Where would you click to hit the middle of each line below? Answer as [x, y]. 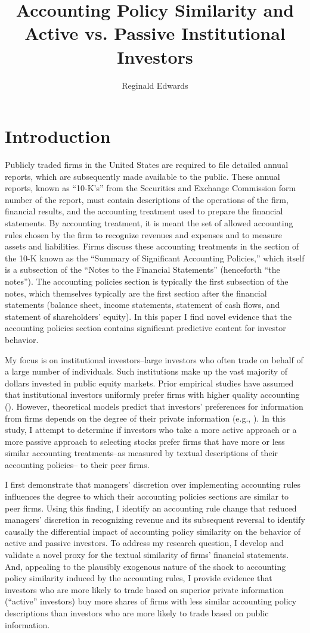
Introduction [58, 136]
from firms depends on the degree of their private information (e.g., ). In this [145, 418]
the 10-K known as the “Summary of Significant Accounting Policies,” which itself [155, 258]
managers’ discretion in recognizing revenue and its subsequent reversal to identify [155, 520]
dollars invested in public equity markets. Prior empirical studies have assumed [149, 383]
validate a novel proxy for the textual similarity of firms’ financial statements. [147, 555]
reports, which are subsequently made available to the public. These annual [142, 176]
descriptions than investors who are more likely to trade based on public [137, 613]
